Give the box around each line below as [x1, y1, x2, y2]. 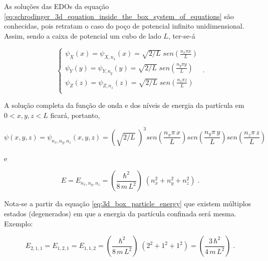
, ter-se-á [168, 30, 195, 41]
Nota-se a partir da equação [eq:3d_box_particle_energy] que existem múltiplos [4, 198, 251, 209]
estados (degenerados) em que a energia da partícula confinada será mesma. [4, 208, 236, 219]
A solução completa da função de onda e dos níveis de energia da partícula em [4, 100, 244, 110]
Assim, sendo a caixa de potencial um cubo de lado [4, 30, 161, 41]
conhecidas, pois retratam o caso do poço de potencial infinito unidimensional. [4, 21, 244, 31]
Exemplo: [4, 218, 33, 228]
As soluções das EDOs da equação [4, 1, 109, 11]
